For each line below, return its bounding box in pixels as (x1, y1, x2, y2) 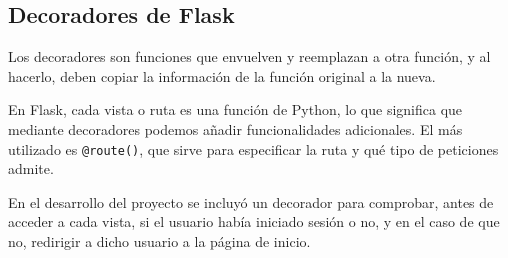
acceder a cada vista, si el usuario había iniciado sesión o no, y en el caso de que (8, 211, 500, 232)
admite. (8, 158, 54, 179)
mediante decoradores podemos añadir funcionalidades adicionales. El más (8, 118, 463, 139)
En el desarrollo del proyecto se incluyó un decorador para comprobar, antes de (8, 191, 494, 212)
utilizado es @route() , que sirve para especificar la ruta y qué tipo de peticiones (8, 138, 499, 159)
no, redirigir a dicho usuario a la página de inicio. (8, 231, 311, 252)
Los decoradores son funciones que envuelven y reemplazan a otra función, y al (8, 46, 491, 67)
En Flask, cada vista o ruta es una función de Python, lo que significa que (8, 99, 463, 120)
